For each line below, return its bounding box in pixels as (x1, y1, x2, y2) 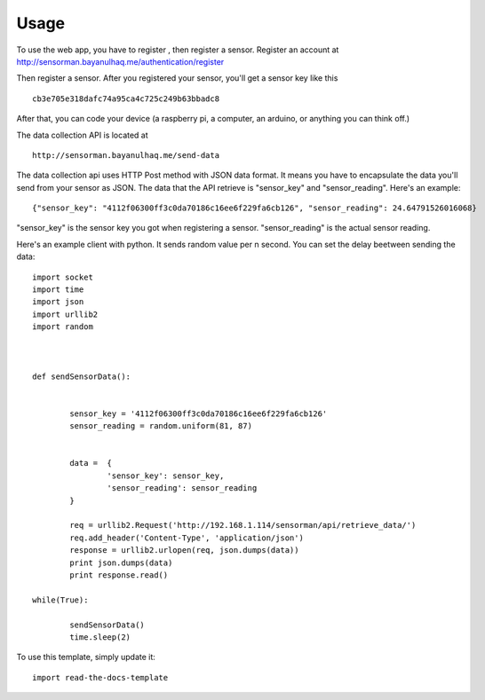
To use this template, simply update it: (16, 652, 155, 663)
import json (32, 297, 84, 307)
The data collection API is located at (16, 130, 148, 140)
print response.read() (69, 570, 169, 580)
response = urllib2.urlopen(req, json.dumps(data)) (69, 546, 299, 555)
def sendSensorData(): (32, 371, 131, 381)
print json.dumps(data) (69, 557, 173, 568)
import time (32, 285, 84, 295)
